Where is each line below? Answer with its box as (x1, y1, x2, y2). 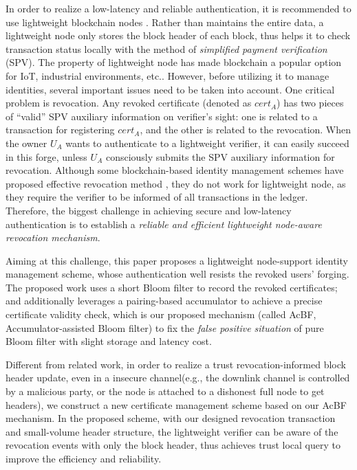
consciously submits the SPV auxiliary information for (105, 149, 335, 164)
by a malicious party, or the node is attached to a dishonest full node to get (6, 384, 325, 399)
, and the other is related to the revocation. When (140, 122, 351, 137)
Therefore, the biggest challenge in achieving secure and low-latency (6, 203, 292, 217)
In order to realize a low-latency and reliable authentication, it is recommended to (6, 1, 351, 15)
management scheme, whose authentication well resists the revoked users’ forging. (6, 267, 349, 281)
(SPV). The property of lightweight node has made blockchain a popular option (6, 55, 342, 69)
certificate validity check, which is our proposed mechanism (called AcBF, (6, 307, 316, 322)
